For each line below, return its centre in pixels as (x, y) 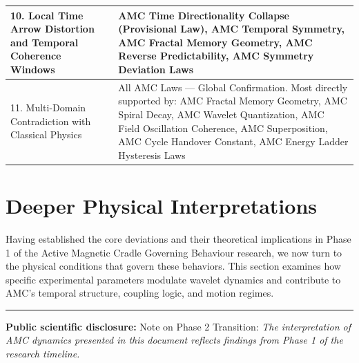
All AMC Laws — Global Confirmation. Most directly (233, 87)
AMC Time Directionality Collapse (204, 15)
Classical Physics (46, 134)
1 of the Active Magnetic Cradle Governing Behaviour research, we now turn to (174, 252)
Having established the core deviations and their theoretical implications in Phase (178, 238)
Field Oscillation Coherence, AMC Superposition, (223, 128)
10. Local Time (47, 15)
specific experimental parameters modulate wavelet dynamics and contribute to (173, 279)
